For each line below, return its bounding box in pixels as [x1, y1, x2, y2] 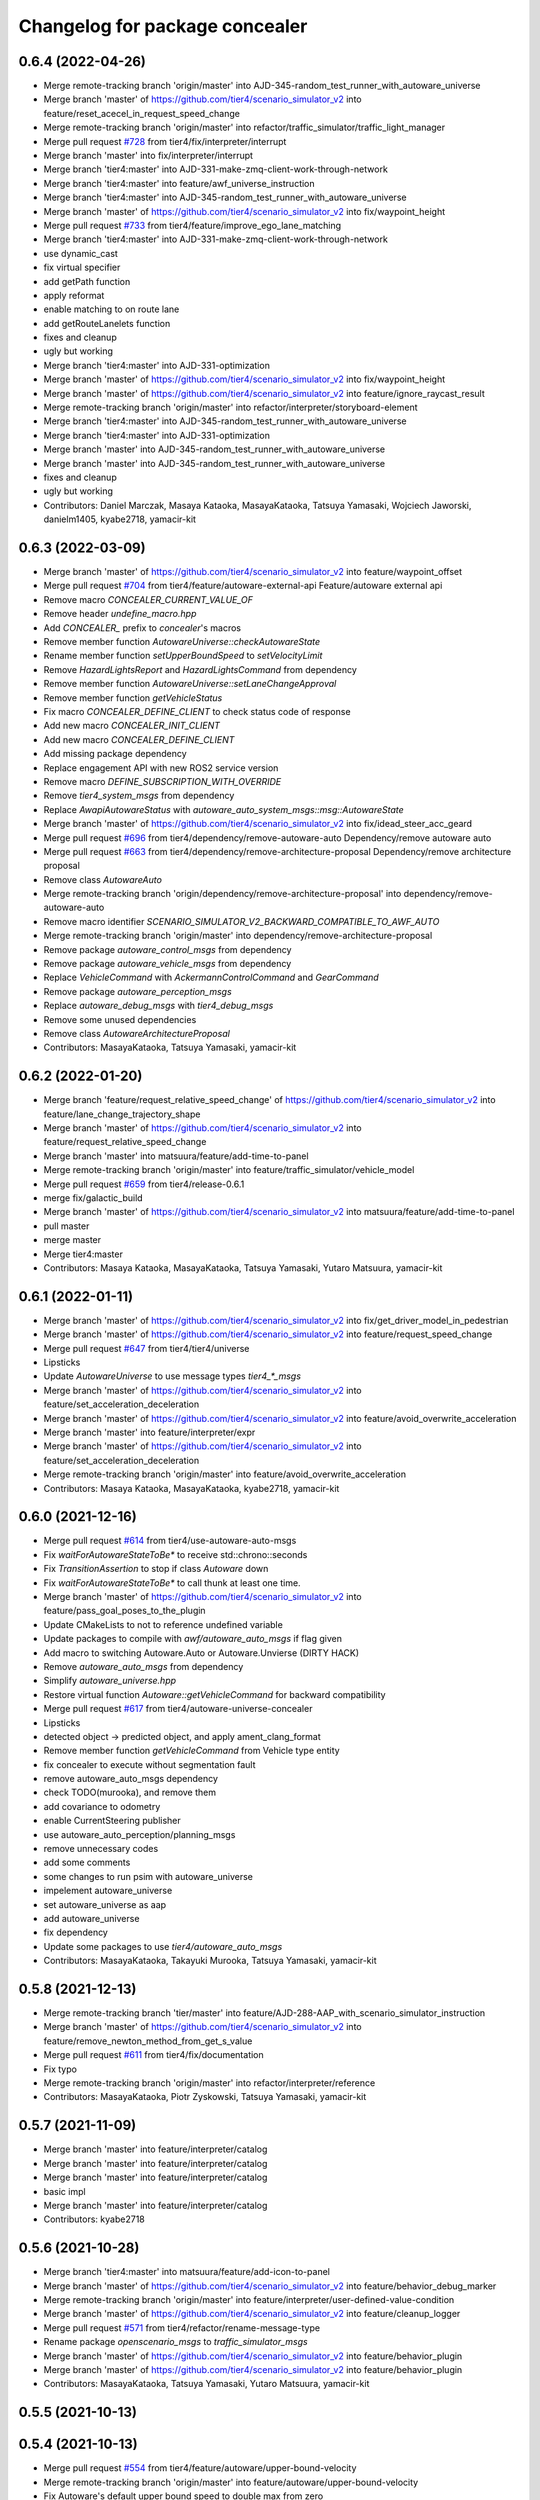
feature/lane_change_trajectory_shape [43, 1108, 201, 1120]
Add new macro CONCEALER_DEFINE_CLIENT [43, 733, 235, 745]
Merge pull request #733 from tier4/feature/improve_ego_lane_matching [43, 219, 342, 231]
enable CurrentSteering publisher [43, 1815, 182, 1827]
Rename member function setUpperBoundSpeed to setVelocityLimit [43, 650, 323, 662]
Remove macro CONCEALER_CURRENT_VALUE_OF [43, 593, 254, 605]
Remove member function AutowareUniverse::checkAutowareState [43, 636, 320, 648]
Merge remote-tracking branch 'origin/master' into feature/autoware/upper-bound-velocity [43, 2476, 419, 2488]
